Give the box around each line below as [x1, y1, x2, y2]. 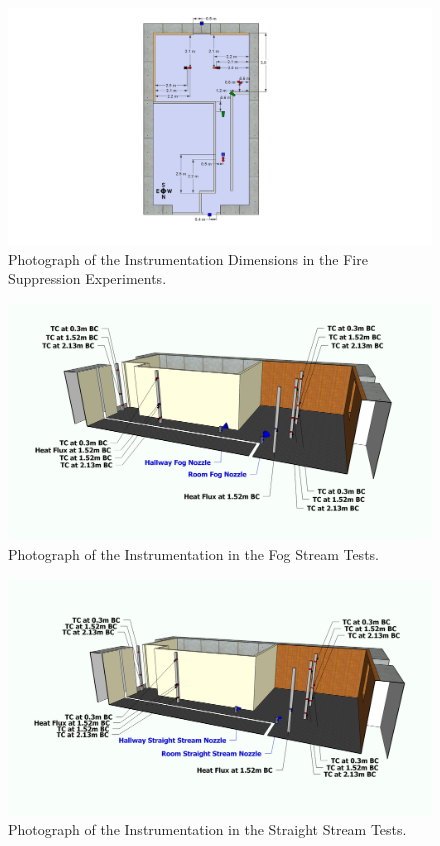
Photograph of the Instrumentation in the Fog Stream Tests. [8, 543, 379, 564]
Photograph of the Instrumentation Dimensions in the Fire [8, 248, 368, 269]
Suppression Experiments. [8, 268, 167, 289]
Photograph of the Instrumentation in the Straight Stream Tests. [8, 819, 407, 840]
